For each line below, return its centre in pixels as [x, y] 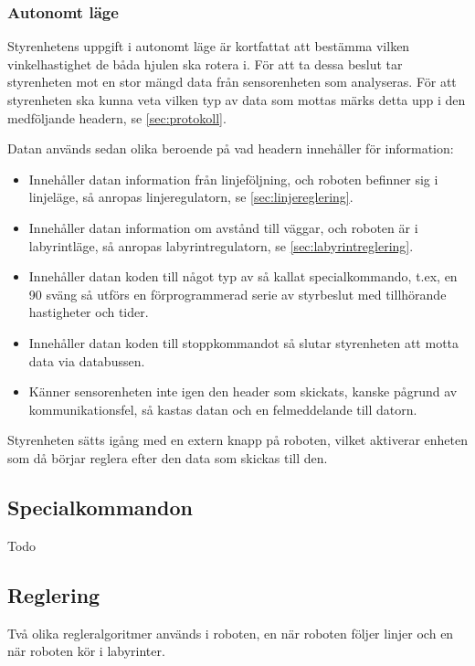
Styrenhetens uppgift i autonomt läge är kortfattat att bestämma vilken [209, 46]
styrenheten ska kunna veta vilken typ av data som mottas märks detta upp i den [237, 100]
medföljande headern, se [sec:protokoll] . [117, 117]
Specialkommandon [100, 507]
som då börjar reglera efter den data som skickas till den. [168, 457]
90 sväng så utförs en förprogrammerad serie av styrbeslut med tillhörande [237, 294]
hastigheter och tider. [89, 312]
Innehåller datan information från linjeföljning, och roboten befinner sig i [233, 179]
